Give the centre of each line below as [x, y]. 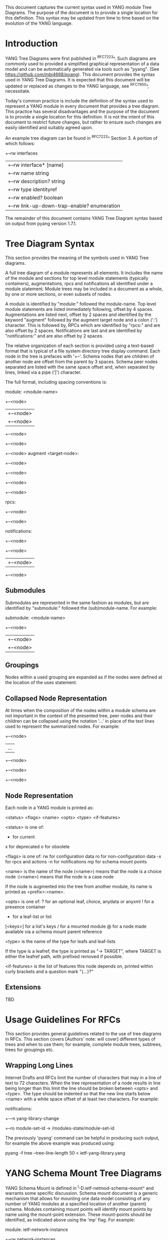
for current [24, 837]
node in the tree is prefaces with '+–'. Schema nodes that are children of [80, 356]
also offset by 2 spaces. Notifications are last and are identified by [74, 330]
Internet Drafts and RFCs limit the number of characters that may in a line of [83, 1077]
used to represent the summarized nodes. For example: [62, 726]
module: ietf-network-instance [37, 1229]
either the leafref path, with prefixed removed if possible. [64, 957]
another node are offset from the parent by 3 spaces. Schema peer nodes [81, 362]
